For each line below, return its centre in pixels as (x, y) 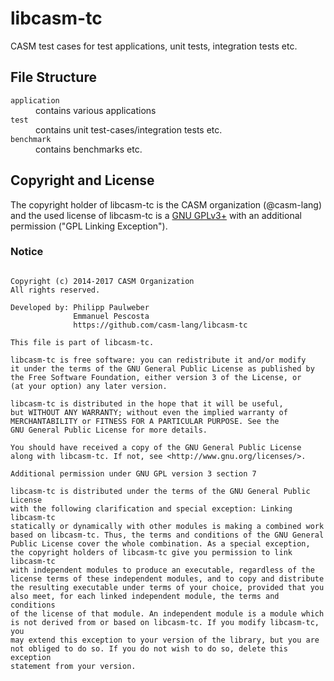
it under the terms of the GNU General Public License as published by (162, 368)
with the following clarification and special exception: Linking (151, 508)
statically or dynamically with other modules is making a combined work (167, 526)
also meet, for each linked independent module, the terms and (145, 596)
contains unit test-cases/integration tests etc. (129, 129)
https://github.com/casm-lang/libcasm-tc (160, 325)
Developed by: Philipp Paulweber (80, 307)
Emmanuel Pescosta (111, 316)
